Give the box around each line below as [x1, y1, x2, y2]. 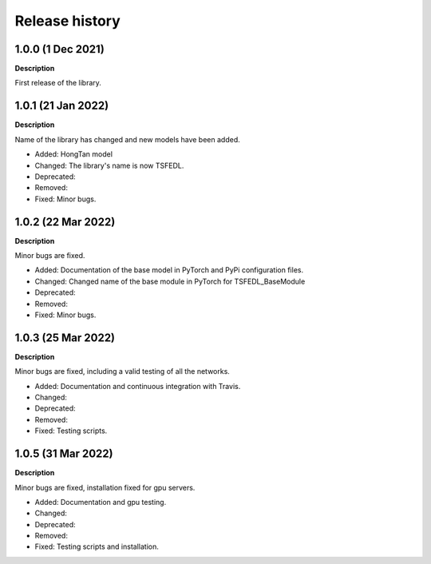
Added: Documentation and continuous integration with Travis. [34, 381, 241, 391]
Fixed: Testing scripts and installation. [34, 542, 159, 551]
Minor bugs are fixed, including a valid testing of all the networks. [14, 367, 231, 376]
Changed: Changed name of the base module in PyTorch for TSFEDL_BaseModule [34, 276, 306, 286]
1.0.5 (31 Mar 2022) [14, 447, 113, 461]
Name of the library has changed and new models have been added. [14, 134, 240, 144]
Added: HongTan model [34, 149, 113, 159]
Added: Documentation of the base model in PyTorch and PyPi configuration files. [34, 265, 303, 275]
